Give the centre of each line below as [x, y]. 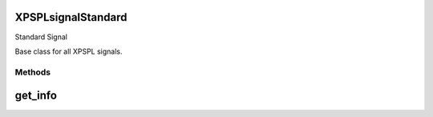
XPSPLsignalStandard [71, 17]
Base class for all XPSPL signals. [69, 51]
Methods [33, 72]
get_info [36, 96]
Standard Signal [41, 37]
